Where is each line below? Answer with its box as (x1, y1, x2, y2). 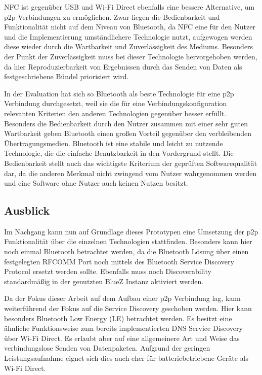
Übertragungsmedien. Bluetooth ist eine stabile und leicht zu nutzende (4, 138, 223, 148)
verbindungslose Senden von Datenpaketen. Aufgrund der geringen (4, 343, 210, 353)
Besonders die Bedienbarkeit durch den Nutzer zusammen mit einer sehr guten (4, 118, 248, 128)
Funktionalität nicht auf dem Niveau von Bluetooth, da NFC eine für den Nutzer (4, 21, 255, 32)
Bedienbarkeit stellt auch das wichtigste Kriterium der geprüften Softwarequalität (4, 157, 257, 168)
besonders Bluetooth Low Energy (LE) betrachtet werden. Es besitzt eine (4, 313, 232, 323)
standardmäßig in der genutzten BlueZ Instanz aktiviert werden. (4, 276, 204, 286)
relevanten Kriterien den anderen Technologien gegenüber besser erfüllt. (4, 108, 227, 118)
